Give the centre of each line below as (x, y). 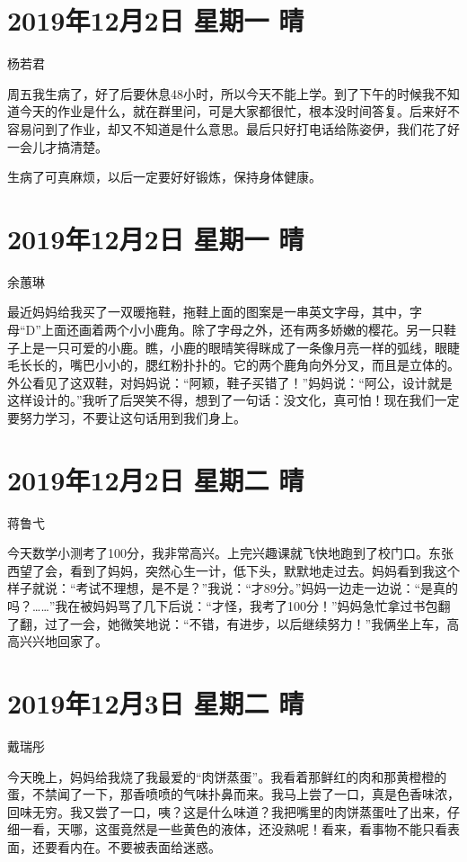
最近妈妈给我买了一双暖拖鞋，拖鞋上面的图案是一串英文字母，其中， (208, 312)
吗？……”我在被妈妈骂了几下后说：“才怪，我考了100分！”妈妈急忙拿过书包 (223, 606)
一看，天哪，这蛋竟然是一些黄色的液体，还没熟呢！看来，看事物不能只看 (233, 829)
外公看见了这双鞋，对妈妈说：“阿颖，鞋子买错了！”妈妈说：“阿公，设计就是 (230, 382)
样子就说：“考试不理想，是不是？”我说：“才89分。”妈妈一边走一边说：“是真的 (233, 588)
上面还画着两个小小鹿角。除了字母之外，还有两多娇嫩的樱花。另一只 (242, 329)
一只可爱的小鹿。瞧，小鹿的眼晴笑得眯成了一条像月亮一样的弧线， (239, 347)
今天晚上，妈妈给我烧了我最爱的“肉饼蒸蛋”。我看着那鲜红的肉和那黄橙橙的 (227, 776)
